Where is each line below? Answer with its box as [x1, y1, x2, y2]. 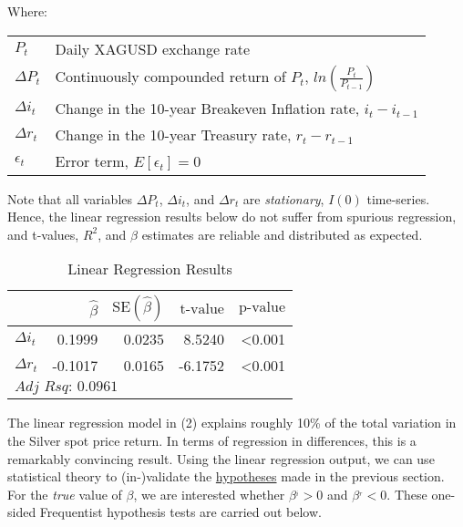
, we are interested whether [133, 484, 285, 503]
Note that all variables [7, 189, 133, 208]
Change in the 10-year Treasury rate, [55, 123, 292, 145]
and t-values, [7, 224, 79, 243]
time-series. [366, 189, 430, 208]
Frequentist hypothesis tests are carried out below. [39, 502, 322, 522]
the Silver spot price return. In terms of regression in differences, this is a [7, 430, 417, 449]
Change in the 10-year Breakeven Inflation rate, [55, 97, 360, 119]
